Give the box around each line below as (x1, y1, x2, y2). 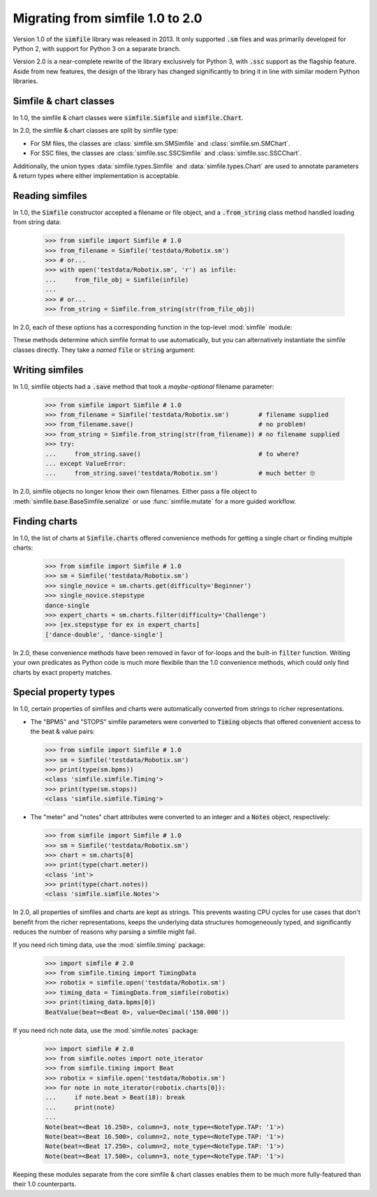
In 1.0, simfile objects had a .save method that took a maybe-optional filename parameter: (13, 382, 274, 390)
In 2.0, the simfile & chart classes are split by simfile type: (13, 126, 179, 135)
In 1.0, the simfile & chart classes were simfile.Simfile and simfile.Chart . (13, 114, 244, 122)
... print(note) (45, 1103, 115, 1111)
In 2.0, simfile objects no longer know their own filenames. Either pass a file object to (13, 487, 258, 496)
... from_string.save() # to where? (45, 450, 300, 457)
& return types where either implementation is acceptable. (13, 171, 180, 179)
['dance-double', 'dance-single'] (45, 631, 163, 638)
